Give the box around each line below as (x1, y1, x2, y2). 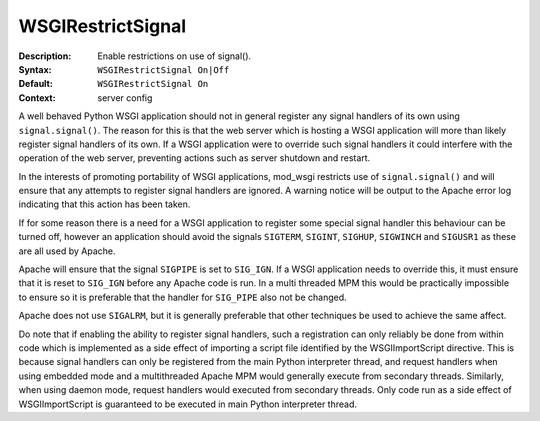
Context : (18, 91, 56, 104)
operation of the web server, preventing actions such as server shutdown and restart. (18, 152, 371, 164)
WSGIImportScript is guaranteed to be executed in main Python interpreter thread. (18, 398, 358, 410)
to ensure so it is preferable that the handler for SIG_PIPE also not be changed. (18, 291, 347, 303)
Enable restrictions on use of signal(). (97, 50, 252, 62)
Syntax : (18, 63, 52, 75)
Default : (18, 78, 54, 90)
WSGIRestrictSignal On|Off (97, 64, 230, 75)
